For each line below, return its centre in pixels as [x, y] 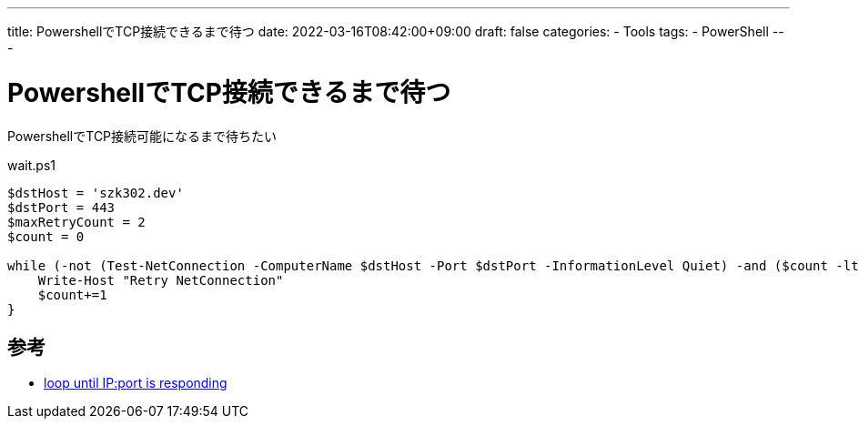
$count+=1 [72, 294]
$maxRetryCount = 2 [76, 222]
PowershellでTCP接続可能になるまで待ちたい [142, 136]
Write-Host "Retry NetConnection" [161, 280]
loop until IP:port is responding [136, 383]
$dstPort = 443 [61, 207]
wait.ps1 [31, 165]
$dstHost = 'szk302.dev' [96, 193]
